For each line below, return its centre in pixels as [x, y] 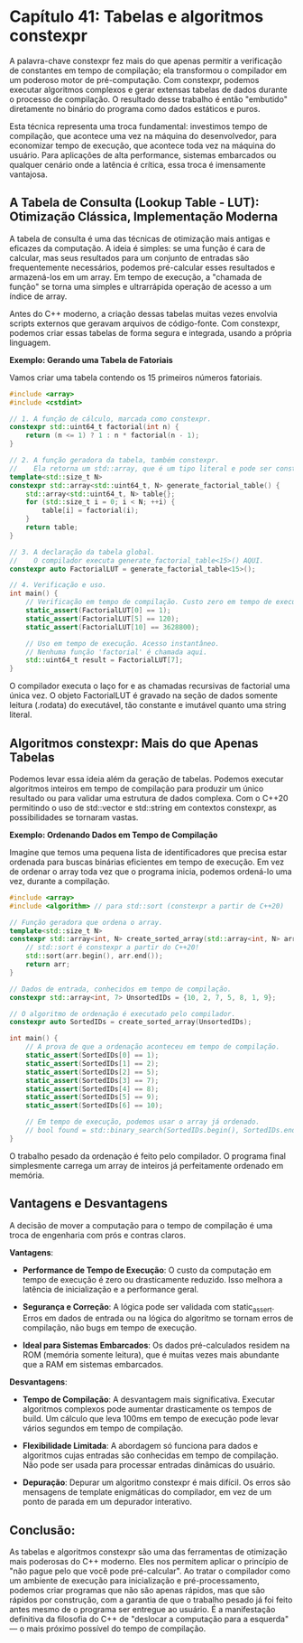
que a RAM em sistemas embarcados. [93, 1365]
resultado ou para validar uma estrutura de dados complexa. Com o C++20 [149, 798]
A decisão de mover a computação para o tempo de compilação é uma [141, 1225]
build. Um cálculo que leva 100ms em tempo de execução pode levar [151, 1419]
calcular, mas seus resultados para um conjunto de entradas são [129, 257]
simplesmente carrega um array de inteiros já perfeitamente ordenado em [147, 1165]
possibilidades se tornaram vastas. [74, 817]
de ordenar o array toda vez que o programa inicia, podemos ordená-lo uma [151, 871]
